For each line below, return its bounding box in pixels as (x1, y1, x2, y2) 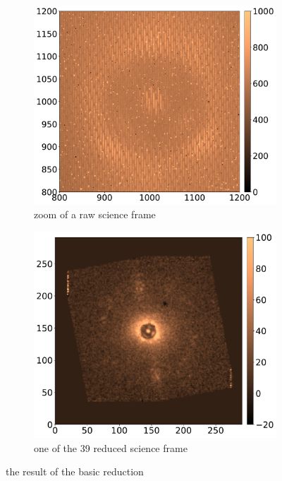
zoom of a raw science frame (34, 207, 156, 222)
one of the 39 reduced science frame (34, 440, 188, 455)
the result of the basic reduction (6, 464, 144, 479)
